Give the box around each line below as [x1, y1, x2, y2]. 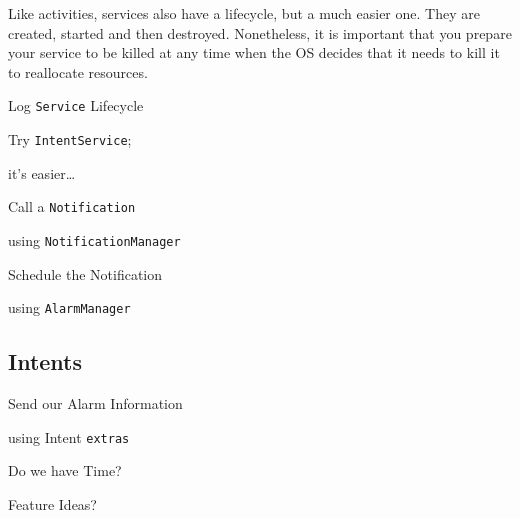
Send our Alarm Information [8, 393, 183, 414]
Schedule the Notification [8, 263, 163, 284]
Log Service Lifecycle [8, 95, 144, 116]
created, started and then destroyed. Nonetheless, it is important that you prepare [8, 22, 512, 43]
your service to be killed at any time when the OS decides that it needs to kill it [8, 42, 500, 63]
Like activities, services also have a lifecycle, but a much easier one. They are [8, 3, 480, 23]
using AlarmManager [8, 297, 131, 318]
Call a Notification [8, 196, 136, 217]
